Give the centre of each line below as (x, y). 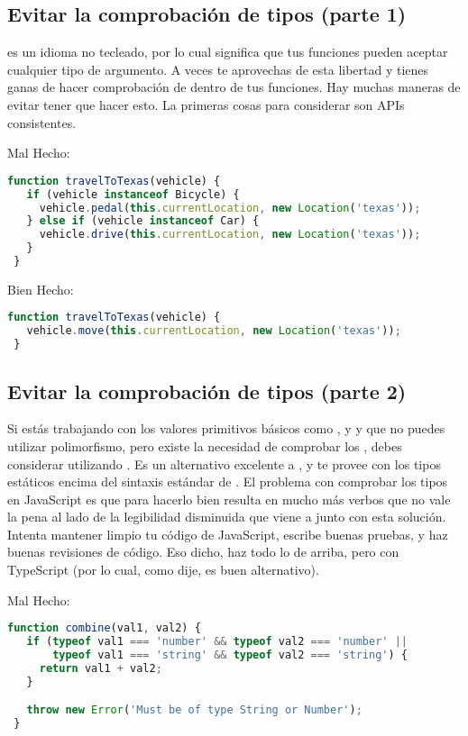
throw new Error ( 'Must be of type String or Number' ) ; (194, 710)
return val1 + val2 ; (101, 668)
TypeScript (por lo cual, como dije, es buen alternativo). (163, 570)
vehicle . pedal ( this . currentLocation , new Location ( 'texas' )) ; (230, 208)
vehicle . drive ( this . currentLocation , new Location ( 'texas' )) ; (230, 235)
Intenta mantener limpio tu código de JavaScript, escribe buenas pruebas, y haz (228, 534)
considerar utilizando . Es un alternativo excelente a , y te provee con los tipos (224, 463)
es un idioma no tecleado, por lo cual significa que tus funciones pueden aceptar (228, 52)
